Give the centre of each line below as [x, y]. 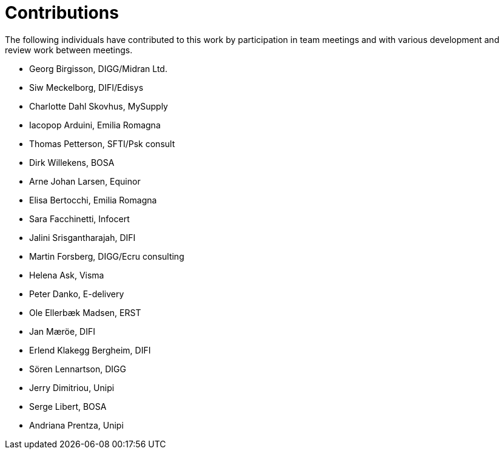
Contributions [62, 13]
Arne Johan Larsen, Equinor [85, 181]
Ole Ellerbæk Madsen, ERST [85, 312]
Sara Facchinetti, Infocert [79, 219]
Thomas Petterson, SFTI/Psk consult [102, 143]
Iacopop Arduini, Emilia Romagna [95, 125]
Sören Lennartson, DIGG [78, 369]
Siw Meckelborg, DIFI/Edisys [86, 87]
